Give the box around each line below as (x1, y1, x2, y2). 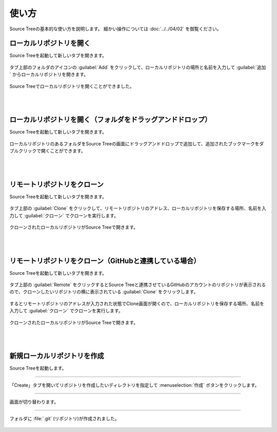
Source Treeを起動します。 (9, 365, 67, 371)
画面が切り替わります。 (9, 399, 59, 405)
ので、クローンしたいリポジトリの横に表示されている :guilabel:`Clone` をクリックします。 (9, 289, 199, 295)
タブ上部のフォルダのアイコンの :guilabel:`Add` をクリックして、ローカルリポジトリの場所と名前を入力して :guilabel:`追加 (9, 64, 266, 70)
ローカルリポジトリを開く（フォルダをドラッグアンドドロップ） (9, 116, 212, 124)
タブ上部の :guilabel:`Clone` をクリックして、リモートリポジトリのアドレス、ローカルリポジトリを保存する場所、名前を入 (9, 205, 266, 212)
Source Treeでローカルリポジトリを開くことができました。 (9, 83, 134, 89)
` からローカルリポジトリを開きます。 (9, 71, 89, 78)
